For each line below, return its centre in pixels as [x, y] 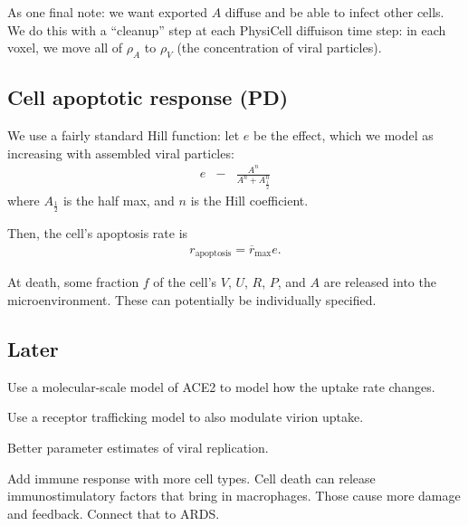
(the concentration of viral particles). [279, 48]
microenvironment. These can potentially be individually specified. [192, 300]
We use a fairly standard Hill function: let [124, 135]
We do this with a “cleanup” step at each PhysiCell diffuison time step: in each [227, 29]
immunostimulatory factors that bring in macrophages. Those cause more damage [234, 496]
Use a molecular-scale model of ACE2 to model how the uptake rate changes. [221, 386]
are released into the [380, 282]
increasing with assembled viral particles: [121, 153]
